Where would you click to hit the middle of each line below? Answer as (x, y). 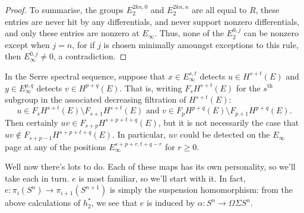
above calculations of (43, 203)
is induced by (170, 203)
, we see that (114, 203)
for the (248, 88)
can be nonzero (271, 33)
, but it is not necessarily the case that (229, 122)
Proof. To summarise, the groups (64, 9)
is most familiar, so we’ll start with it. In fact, (162, 178)
